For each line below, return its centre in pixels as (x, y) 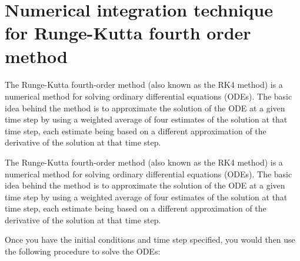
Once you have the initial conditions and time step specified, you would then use (150, 239)
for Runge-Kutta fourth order (128, 33)
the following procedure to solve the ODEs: (83, 251)
